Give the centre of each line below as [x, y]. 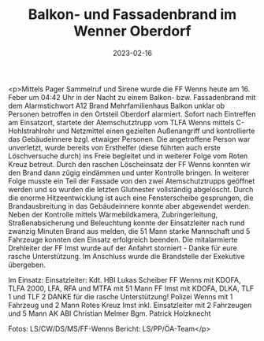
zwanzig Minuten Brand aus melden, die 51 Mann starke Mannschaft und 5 [129, 231]
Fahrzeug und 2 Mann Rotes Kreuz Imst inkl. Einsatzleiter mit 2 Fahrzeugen [130, 305]
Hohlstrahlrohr [32, 131]
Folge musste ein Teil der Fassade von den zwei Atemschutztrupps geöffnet [132, 181]
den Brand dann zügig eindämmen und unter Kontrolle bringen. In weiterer [129, 172]
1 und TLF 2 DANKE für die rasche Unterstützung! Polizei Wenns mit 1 [121, 296]
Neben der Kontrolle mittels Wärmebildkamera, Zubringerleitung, [113, 214]
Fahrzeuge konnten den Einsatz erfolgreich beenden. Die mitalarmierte [123, 239]
